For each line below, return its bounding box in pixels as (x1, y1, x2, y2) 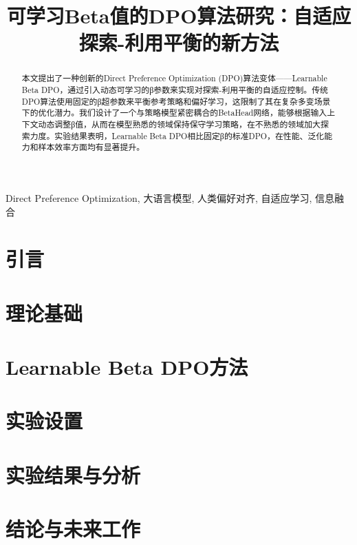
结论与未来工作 (6, 515, 141, 543)
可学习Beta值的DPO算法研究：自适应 (6, 1, 351, 30)
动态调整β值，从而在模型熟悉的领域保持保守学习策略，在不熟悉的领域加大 (38, 118, 321, 130)
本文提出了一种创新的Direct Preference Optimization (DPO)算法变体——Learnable (21, 72, 327, 84)
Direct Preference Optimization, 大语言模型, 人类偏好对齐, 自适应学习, (6, 190, 312, 205)
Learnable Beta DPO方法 (6, 353, 248, 381)
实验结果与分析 (6, 460, 141, 489)
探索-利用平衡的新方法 (78, 28, 279, 56)
